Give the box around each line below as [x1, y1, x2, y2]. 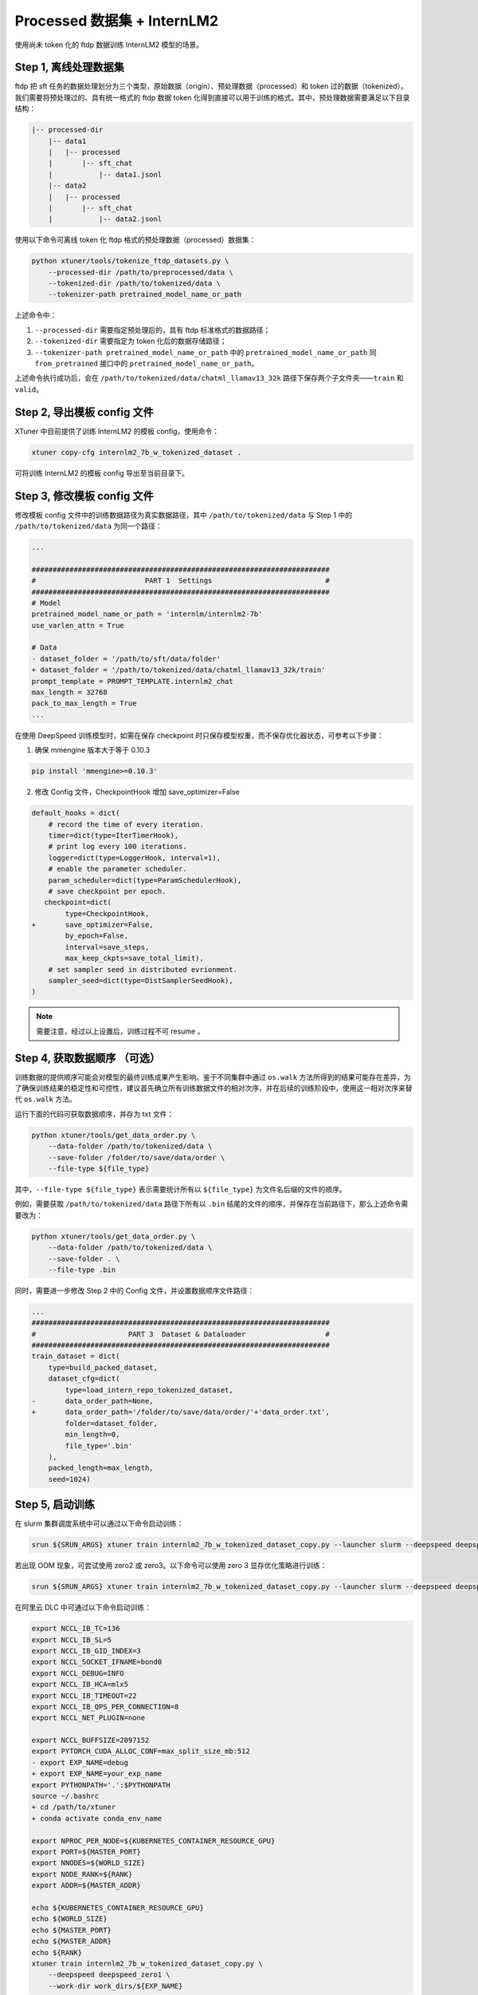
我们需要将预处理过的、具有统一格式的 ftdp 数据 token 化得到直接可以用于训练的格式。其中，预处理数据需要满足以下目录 [14, 93, 410, 102]
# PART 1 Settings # [31, 576, 331, 586]
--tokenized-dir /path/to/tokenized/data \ [48, 279, 221, 288]
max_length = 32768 [31, 688, 108, 697]
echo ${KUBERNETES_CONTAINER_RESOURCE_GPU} [31, 1903, 205, 1912]
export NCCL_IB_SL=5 [31, 1635, 112, 1644]
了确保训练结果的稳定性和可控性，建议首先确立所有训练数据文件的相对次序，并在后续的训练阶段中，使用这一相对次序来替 [14, 1084, 413, 1093]
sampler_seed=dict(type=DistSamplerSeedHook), [48, 976, 234, 986]
